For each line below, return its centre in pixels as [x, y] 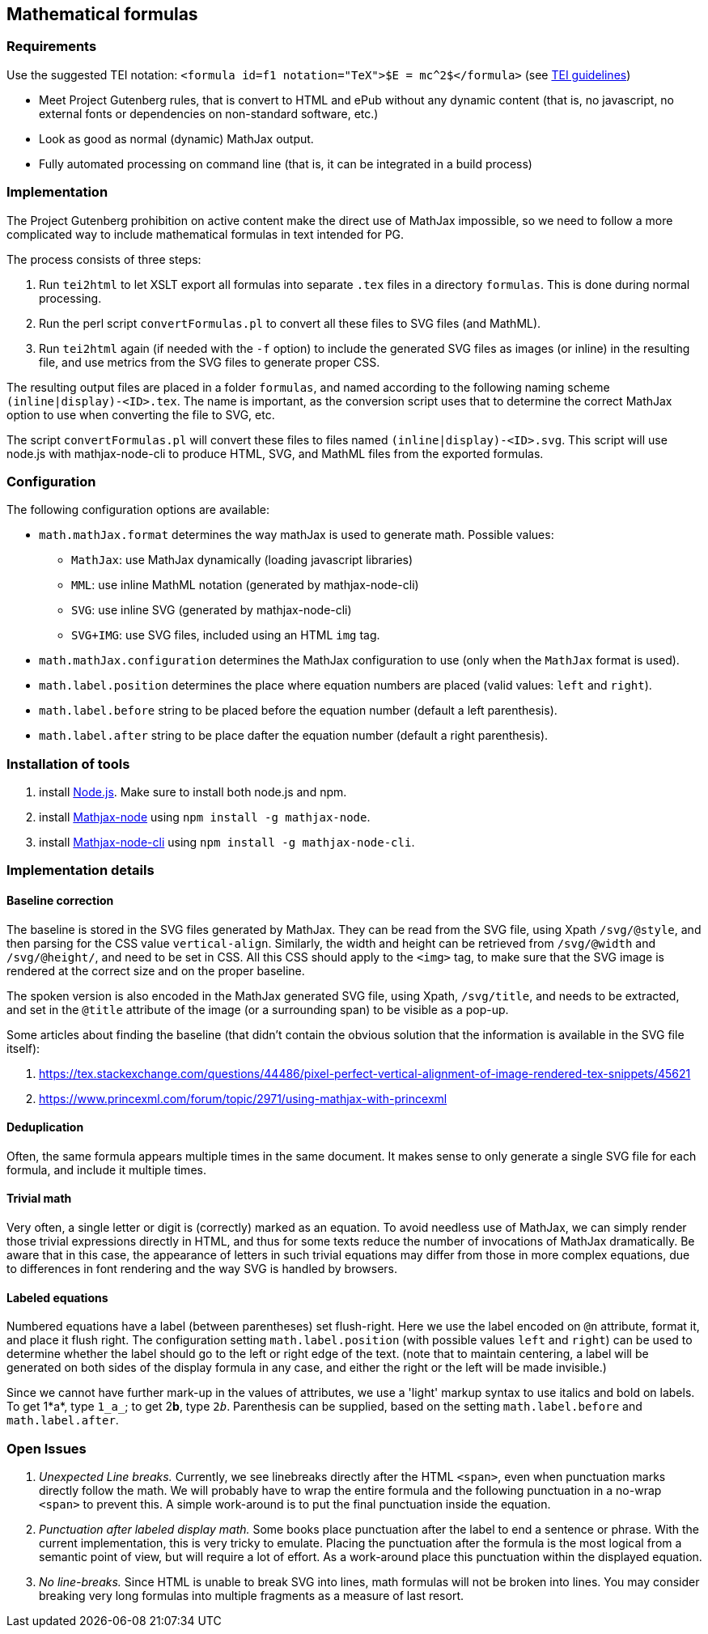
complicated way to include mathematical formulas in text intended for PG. [206, 234]
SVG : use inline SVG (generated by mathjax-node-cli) [212, 610]
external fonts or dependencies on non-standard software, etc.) [209, 113]
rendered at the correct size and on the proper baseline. [156, 970]
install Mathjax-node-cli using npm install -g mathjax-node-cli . [227, 842]
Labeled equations [57, 1297]
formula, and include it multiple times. [106, 1169]
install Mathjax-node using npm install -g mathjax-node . [205, 817]
